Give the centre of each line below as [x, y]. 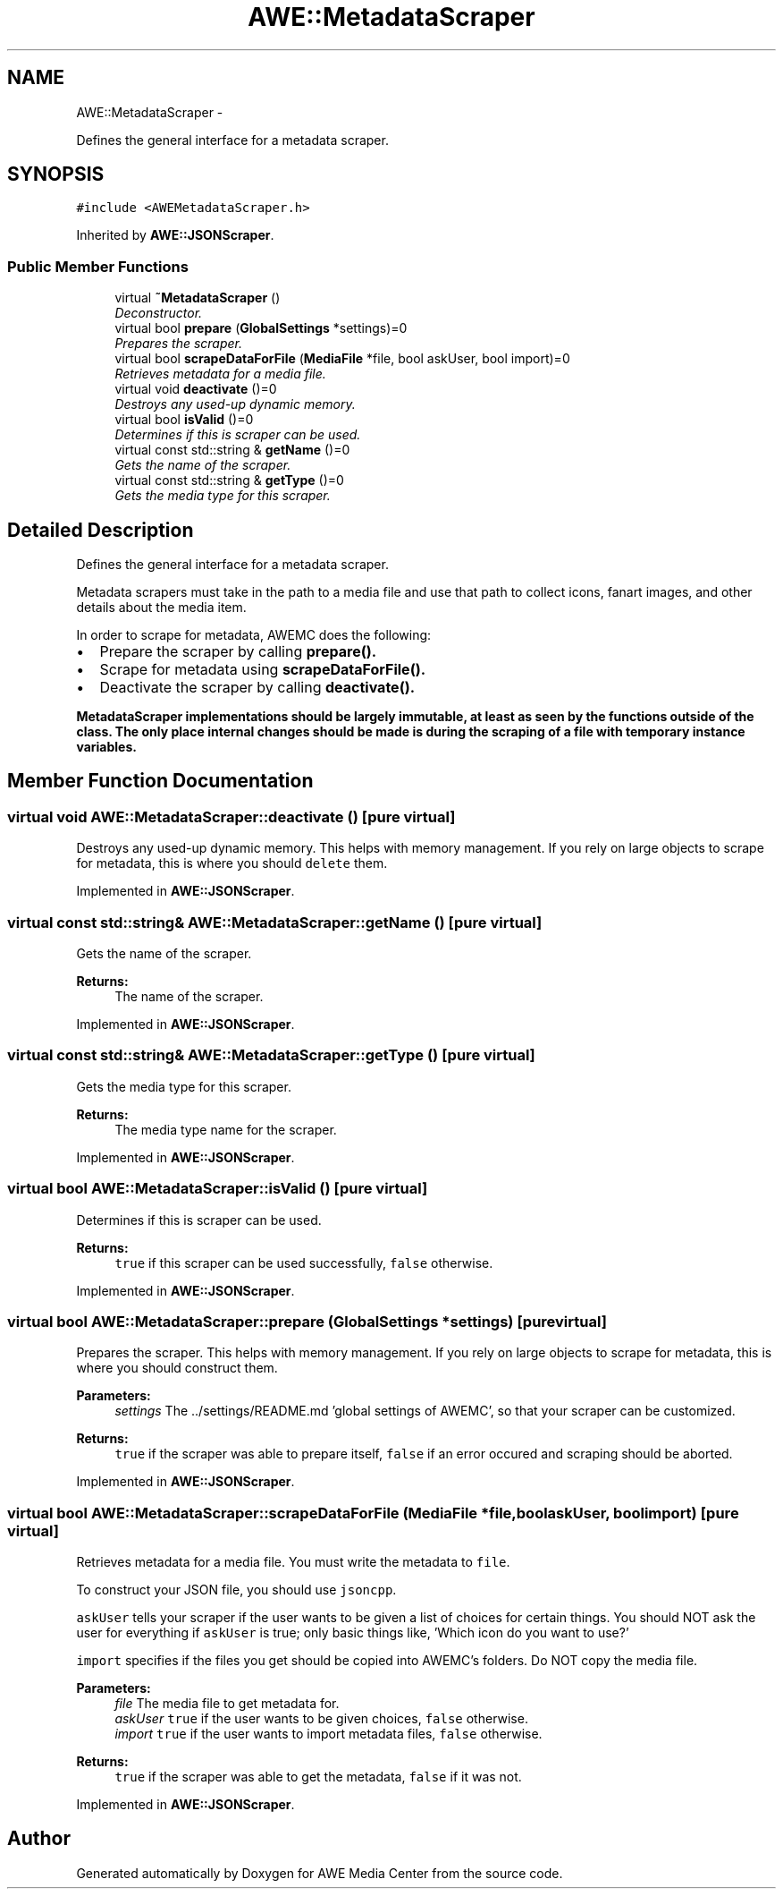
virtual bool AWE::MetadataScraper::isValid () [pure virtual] [218, 1189]
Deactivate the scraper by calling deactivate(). [257, 688]
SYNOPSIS [56, 174]
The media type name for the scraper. [226, 1129]
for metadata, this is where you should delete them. [232, 863]
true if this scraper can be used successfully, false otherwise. [304, 1263]
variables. [106, 747]
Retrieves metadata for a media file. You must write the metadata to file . [293, 1562]
